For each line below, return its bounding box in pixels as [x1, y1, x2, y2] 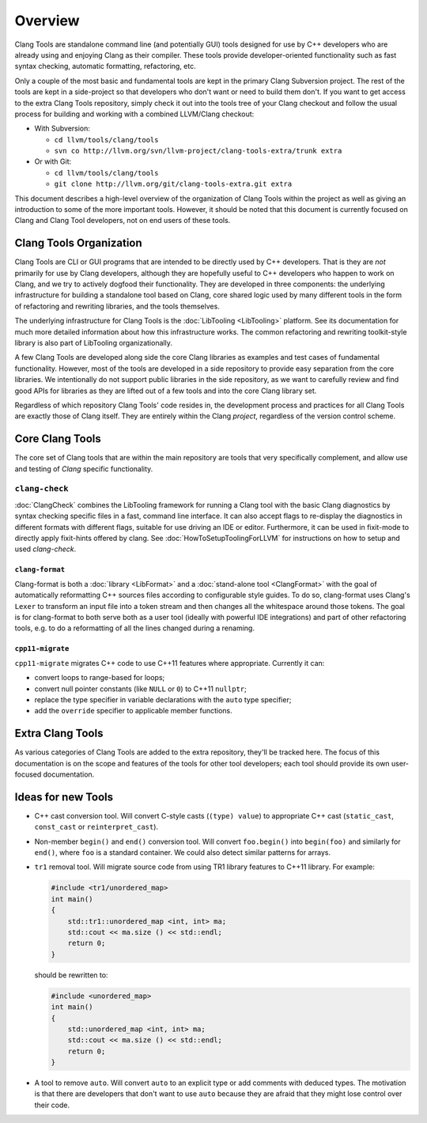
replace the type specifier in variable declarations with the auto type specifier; [34, 694, 292, 704]
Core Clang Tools [14, 432, 102, 446]
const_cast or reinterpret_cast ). [34, 822, 158, 832]
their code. [34, 1100, 70, 1110]
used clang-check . [14, 544, 77, 554]
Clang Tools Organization [14, 236, 142, 250]
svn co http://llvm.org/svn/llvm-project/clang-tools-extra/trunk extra [54, 146, 342, 156]
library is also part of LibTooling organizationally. [14, 338, 173, 348]
